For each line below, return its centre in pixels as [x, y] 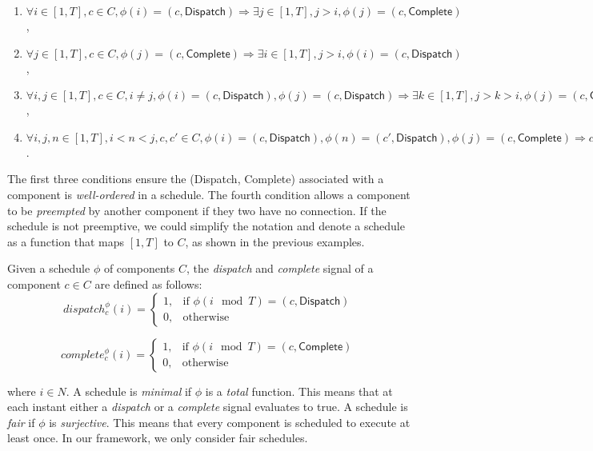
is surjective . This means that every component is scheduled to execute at [230, 422]
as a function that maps [66, 241]
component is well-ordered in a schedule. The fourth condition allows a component [209, 194]
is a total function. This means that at [299, 391]
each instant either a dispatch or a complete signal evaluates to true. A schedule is [208, 407]
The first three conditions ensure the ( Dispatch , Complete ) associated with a [196, 179]
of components [139, 268]
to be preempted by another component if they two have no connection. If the [197, 210]
